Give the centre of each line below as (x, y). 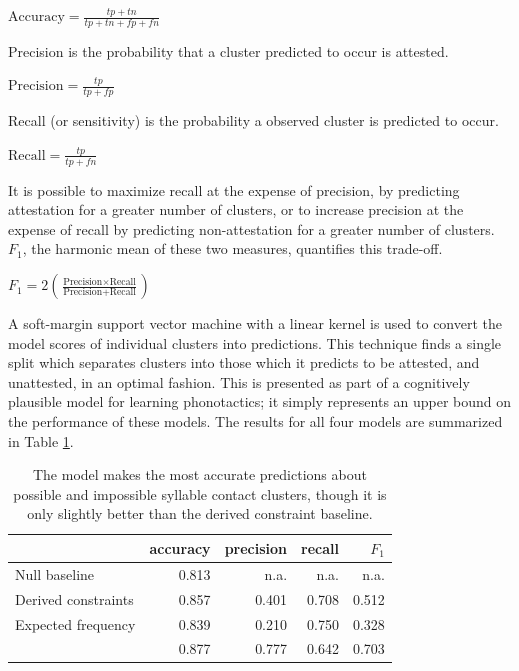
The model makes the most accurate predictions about (199, 474)
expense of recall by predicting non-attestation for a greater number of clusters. (251, 228)
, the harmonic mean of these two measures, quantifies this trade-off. (232, 248)
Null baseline (55, 573)
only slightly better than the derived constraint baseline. (200, 513)
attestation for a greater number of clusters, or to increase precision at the (236, 209)
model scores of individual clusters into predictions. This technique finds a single (255, 342)
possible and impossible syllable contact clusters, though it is (200, 493)
